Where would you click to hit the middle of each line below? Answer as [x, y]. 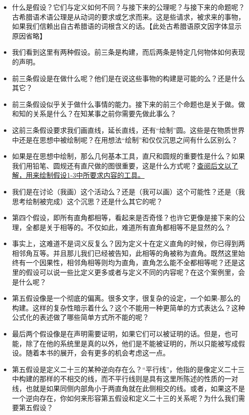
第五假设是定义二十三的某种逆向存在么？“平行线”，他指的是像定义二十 [125, 369]
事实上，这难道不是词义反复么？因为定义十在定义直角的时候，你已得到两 [128, 243]
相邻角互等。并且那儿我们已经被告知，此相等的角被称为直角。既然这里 [125, 253]
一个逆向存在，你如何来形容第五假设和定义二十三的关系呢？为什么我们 [125, 398]
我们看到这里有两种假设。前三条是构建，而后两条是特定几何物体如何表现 [128, 52]
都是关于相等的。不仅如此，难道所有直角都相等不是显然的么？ [132, 227]
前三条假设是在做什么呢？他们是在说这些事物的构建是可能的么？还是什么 [128, 78]
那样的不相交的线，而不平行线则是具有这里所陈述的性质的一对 [139, 379]
